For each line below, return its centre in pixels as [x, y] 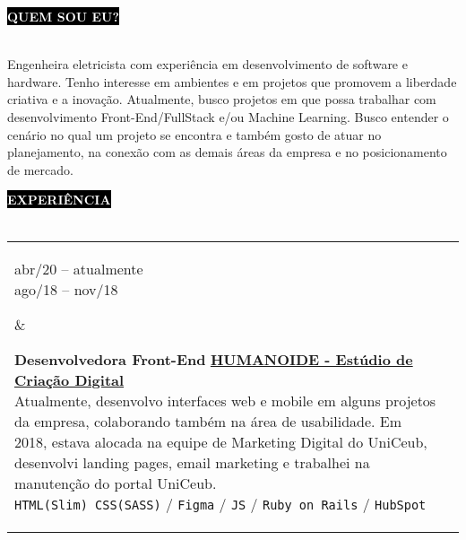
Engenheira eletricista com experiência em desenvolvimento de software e [207, 64]
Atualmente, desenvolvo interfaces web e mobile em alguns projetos [225, 400]
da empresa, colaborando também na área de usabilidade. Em [208, 421]
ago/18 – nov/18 [66, 289]
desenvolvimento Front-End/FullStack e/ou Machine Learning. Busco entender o [228, 116]
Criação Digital [69, 379]
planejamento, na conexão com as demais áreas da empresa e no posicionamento [227, 152]
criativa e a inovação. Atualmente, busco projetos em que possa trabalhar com [222, 99]
